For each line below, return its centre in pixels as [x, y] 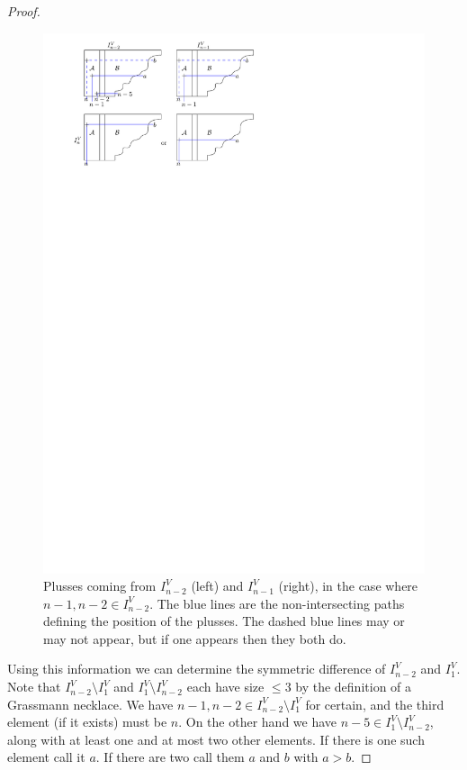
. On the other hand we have [258, 722]
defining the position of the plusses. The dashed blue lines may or [224, 621]
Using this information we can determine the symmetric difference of [197, 669]
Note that [34, 687]
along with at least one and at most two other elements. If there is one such [216, 739]
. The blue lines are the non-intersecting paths [277, 603]
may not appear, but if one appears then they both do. [195, 638]
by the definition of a [354, 687]
